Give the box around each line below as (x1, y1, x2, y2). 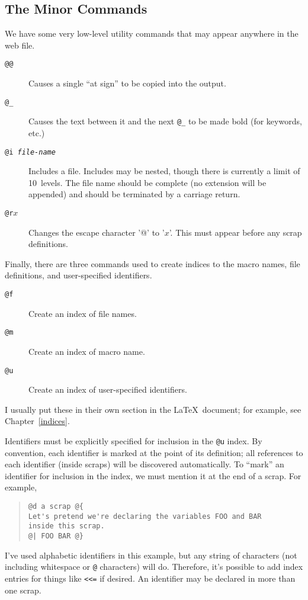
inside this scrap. (28, 522, 105, 531)
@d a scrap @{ (28, 502, 84, 511)
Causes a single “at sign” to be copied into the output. (28, 77, 226, 89)
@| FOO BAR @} (28, 531, 84, 540)
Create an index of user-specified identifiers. (28, 383, 187, 396)
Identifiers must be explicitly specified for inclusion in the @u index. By (5, 434, 262, 447)
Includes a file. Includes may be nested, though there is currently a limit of (28, 165, 300, 177)
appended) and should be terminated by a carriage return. (28, 188, 240, 200)
